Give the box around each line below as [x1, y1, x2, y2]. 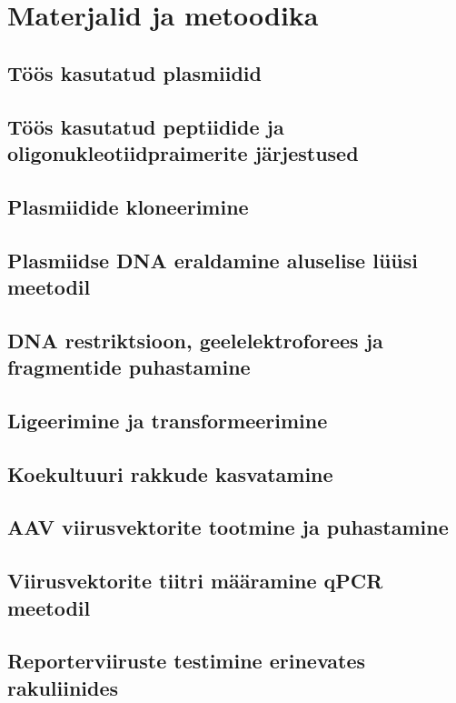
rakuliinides [7, 673, 119, 701]
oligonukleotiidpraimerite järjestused [7, 138, 359, 166]
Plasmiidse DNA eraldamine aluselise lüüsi [7, 246, 419, 274]
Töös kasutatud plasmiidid [7, 58, 262, 86]
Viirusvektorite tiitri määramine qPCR [7, 567, 383, 595]
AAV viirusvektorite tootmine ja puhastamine [7, 513, 449, 541]
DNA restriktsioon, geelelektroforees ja [7, 326, 383, 354]
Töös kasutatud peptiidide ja [7, 112, 284, 140]
